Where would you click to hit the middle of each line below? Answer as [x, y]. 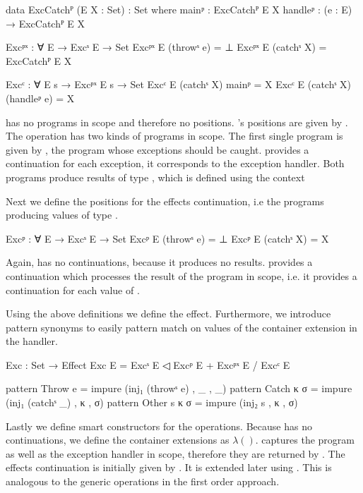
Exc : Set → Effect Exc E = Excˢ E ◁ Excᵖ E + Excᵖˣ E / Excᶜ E [148, 364]
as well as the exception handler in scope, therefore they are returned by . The [175, 453]
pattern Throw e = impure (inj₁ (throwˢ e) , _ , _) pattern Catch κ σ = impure [179, 388]
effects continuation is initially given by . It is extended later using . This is [169, 467]
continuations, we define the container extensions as [118, 440]
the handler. [32, 341]
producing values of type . [62, 215]
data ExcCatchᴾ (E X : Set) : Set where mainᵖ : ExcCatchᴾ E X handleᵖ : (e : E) [179, 9]
